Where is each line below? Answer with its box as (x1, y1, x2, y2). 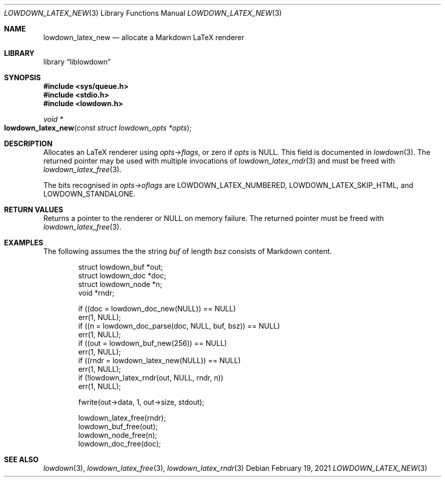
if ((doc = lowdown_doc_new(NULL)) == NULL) (78, 304, 236, 313)
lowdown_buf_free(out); (78, 422, 158, 431)
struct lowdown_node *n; (78, 280, 163, 288)
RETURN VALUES (4, 205, 63, 214)
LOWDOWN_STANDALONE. (43, 189, 136, 198)
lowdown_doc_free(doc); (78, 439, 161, 448)
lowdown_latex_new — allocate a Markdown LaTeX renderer (43, 33, 244, 42)
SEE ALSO (4, 455, 39, 464)
